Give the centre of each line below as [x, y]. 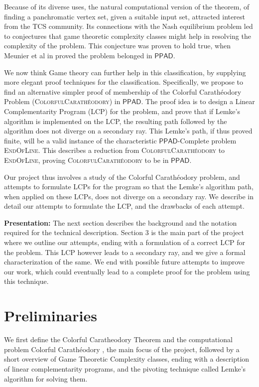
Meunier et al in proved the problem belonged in [78, 55]
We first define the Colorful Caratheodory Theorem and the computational [118, 339]
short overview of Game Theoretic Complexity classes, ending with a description [127, 359]
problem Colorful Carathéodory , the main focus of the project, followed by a [122, 349]
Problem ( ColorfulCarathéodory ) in [62, 101]
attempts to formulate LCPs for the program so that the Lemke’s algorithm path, [129, 187]
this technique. [26, 281]
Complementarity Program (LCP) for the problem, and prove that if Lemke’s [122, 111]
